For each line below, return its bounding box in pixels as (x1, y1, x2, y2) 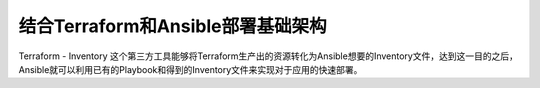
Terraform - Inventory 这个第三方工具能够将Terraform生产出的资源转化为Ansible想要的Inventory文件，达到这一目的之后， (18, 50, 519, 62)
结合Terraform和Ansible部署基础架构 (18, 15, 327, 37)
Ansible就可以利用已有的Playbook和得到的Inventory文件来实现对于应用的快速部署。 (18, 63, 363, 75)
